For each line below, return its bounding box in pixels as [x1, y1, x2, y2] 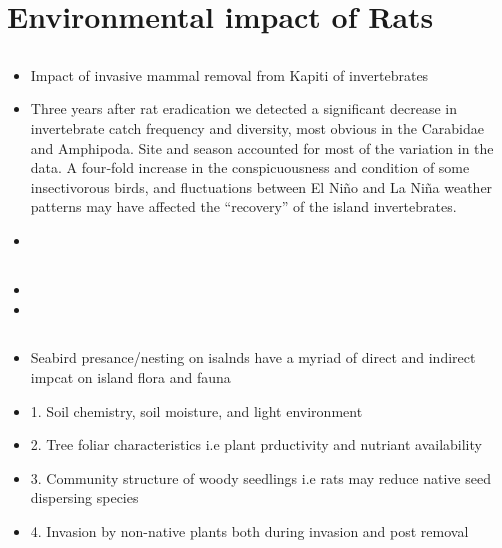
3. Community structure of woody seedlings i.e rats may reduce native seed [30, 467, 491, 488]
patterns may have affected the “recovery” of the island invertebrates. [30, 196, 457, 217]
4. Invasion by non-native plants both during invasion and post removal [30, 521, 469, 542]
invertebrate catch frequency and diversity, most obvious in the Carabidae [30, 117, 484, 138]
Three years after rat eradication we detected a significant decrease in [30, 98, 458, 119]
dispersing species [30, 487, 139, 508]
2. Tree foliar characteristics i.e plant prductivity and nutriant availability [30, 434, 482, 455]
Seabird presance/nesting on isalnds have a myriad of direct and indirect [30, 347, 476, 368]
